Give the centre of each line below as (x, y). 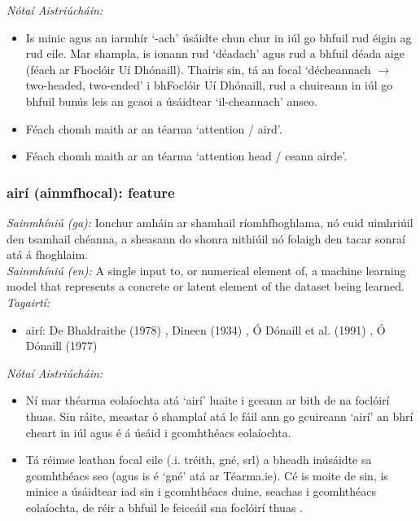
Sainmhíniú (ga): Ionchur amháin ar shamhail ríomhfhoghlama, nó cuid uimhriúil (210, 222)
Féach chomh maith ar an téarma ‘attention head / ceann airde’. (186, 156)
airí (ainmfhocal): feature (91, 192)
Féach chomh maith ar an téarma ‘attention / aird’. (154, 128)
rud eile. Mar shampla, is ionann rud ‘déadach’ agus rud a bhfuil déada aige (215, 53)
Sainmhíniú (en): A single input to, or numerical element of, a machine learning (206, 270)
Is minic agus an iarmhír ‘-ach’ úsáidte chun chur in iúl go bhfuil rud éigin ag (219, 37)
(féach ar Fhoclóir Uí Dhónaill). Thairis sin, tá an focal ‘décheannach (198, 69)
